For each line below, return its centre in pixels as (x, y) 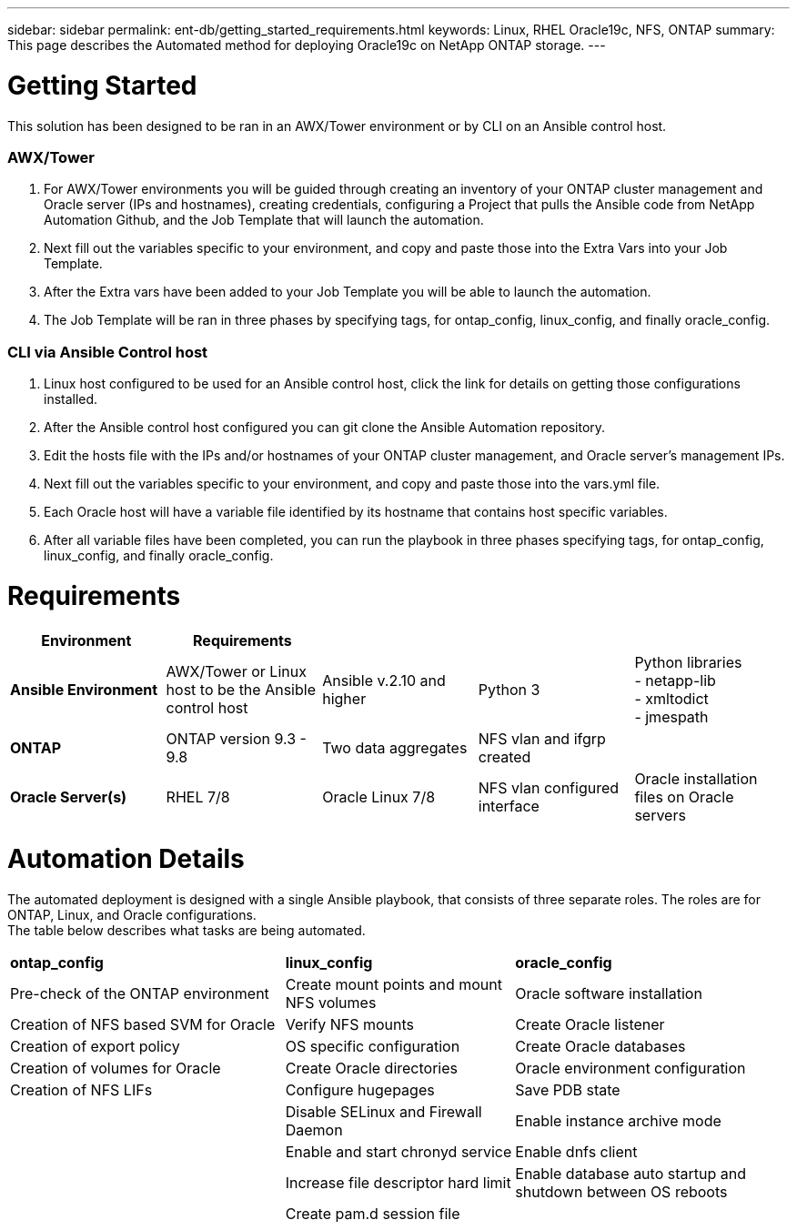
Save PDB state (568, 1090)
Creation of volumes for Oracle (116, 1068)
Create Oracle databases (600, 1046)
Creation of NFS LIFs (81, 1090)
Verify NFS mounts (350, 1024)
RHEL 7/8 (198, 796)
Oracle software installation (609, 993)
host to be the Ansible (241, 689)
